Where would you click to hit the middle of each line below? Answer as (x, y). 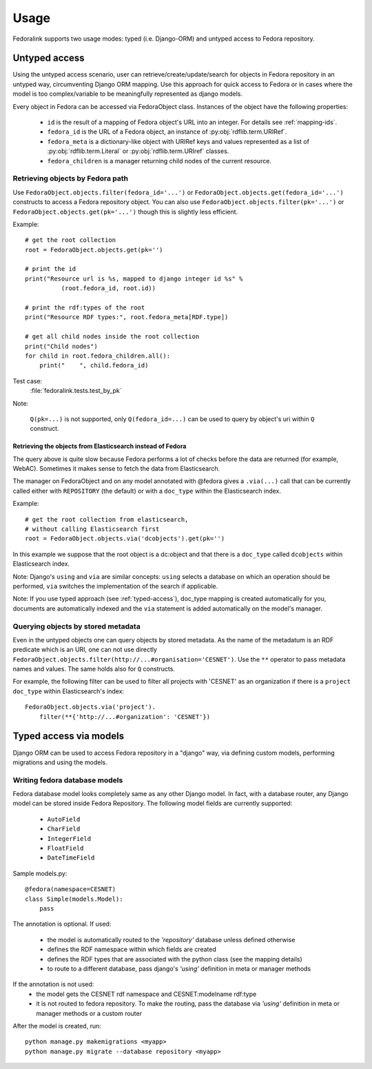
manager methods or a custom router (89, 1013)
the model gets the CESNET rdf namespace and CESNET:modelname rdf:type (146, 994)
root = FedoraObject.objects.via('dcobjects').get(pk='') (125, 539)
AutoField (64, 819)
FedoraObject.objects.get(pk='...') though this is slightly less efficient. (125, 212)
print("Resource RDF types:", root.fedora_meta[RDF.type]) (127, 317)
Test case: (28, 381)
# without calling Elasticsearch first (92, 529)
